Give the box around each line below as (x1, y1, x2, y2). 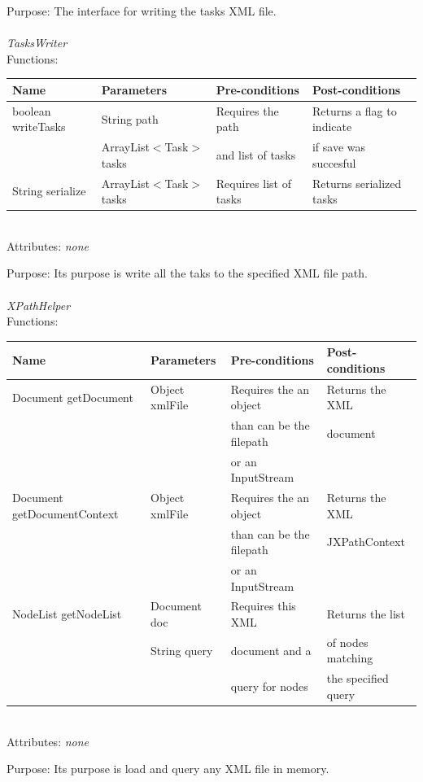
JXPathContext (326, 533, 405, 550)
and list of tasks (216, 146, 296, 163)
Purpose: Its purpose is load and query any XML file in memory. (7, 760, 329, 777)
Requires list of (216, 174, 291, 191)
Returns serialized (312, 174, 402, 191)
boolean (12, 102, 51, 119)
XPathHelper (7, 296, 71, 313)
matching (326, 649, 373, 666)
